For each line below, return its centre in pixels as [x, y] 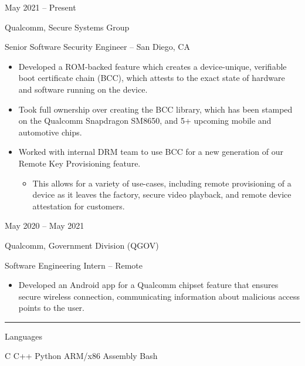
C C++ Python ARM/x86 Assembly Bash [81, 356]
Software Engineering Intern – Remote [74, 265]
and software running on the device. [83, 89]
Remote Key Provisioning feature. [79, 163]
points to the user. [51, 308]
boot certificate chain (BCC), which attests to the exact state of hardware [152, 78]
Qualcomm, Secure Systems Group [67, 27]
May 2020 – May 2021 [45, 226]
